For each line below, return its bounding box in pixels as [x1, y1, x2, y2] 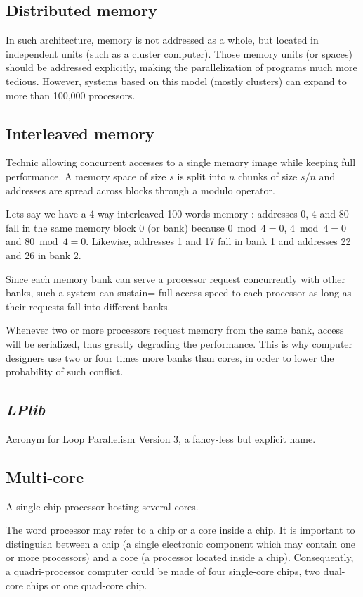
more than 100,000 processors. [6, 87, 136, 102]
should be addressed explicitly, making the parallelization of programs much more [6, 60, 357, 75]
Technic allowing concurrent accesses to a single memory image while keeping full [6, 155, 356, 170]
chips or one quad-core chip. [26, 577, 147, 592]
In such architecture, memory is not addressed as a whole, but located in [6, 32, 319, 47]
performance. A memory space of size [6, 168, 166, 183]
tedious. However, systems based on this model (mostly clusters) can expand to [6, 73, 347, 88]
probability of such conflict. [6, 364, 124, 379]
